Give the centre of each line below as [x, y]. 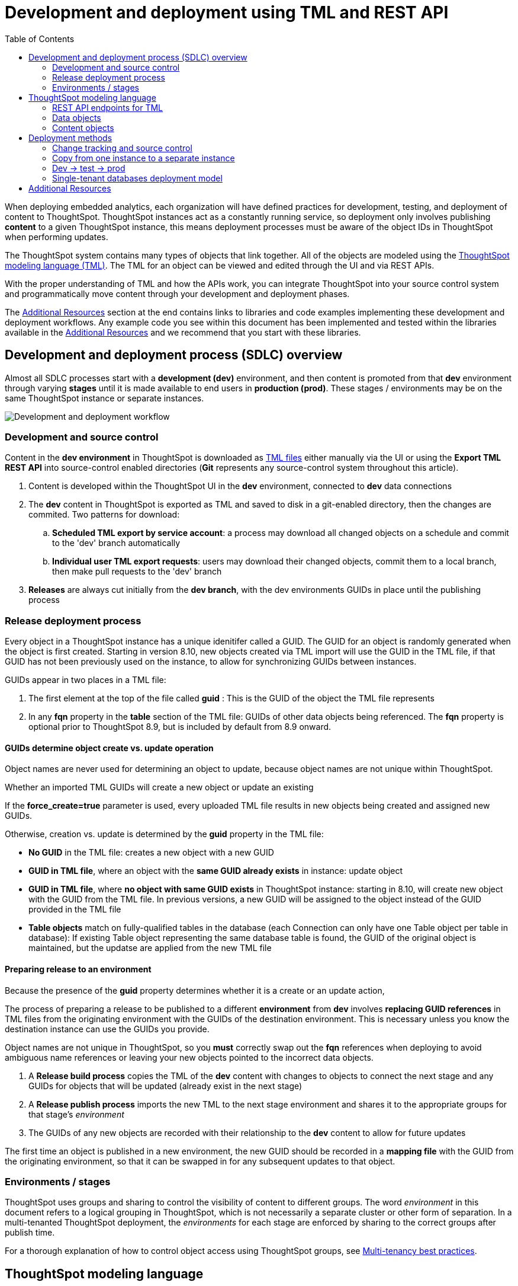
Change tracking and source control [122, 148]
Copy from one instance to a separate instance [144, 158]
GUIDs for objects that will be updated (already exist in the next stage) [165, 1086]
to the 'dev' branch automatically [116, 543]
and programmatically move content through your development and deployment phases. [177, 293]
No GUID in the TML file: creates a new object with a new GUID [151, 853]
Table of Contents [40, 39]
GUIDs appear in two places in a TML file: [86, 680]
